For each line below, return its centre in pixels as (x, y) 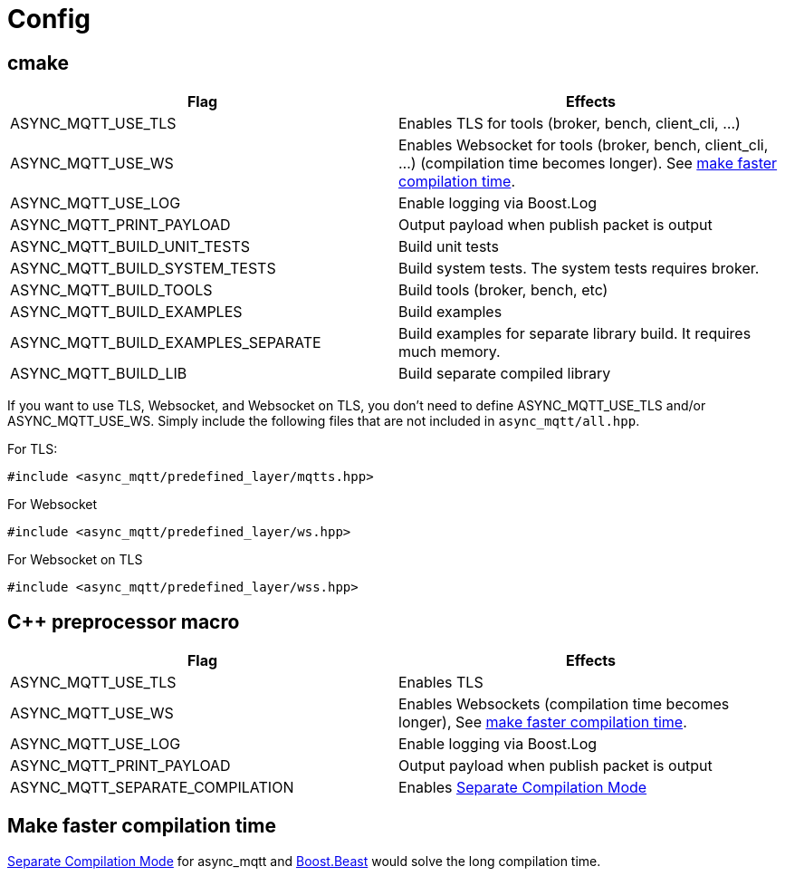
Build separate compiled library (505, 374)
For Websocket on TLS (75, 560)
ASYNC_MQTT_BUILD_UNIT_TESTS (130, 247)
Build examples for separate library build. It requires (575, 334)
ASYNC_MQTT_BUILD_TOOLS (111, 290)
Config (49, 19)
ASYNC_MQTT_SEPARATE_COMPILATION (152, 788)
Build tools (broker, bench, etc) (503, 290)
